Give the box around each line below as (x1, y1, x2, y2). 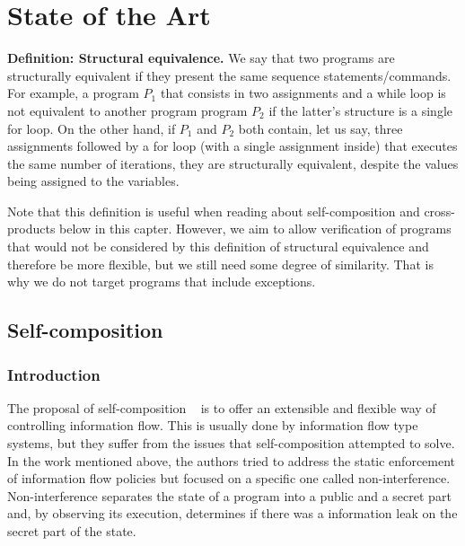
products (7, 219, 56, 238)
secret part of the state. (7, 522, 136, 540)
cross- (424, 201, 455, 220)
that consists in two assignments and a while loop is (160, 84, 446, 102)
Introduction (7, 363, 101, 385)
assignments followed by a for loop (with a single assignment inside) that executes (7, 136, 458, 155)
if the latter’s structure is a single (268, 101, 452, 119)
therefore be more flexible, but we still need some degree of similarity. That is (7, 254, 434, 273)
